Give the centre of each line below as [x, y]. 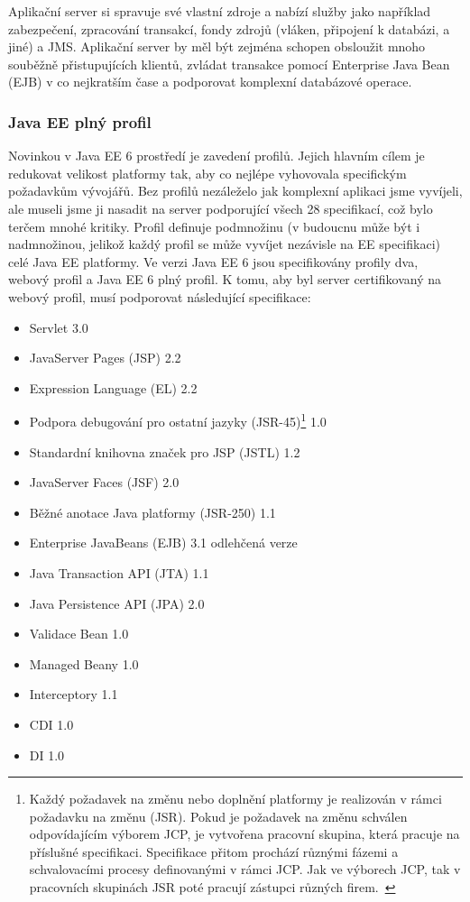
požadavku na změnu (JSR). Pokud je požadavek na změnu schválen [218, 816]
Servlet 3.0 [59, 327]
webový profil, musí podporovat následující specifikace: [160, 296]
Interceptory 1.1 [74, 694]
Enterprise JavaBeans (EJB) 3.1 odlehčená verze [163, 543]
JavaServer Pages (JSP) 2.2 [105, 358]
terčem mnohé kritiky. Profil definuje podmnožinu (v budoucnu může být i [214, 226]
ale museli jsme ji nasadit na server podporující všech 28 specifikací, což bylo [221, 208]
